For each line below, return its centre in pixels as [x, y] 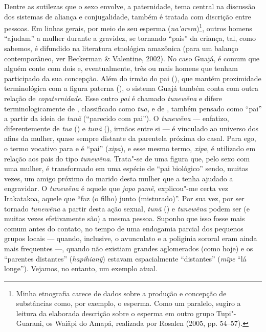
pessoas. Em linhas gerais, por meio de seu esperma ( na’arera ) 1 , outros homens [128, 27]
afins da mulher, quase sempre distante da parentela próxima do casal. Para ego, [130, 138]
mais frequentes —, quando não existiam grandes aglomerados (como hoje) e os [129, 248]
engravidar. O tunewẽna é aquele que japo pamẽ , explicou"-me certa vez [116, 188]
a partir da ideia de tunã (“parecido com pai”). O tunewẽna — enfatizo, [117, 118]
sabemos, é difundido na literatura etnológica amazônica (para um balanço [121, 48]
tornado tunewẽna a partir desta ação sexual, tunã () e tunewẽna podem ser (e [127, 208]
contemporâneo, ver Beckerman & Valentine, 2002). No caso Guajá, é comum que [132, 58]
